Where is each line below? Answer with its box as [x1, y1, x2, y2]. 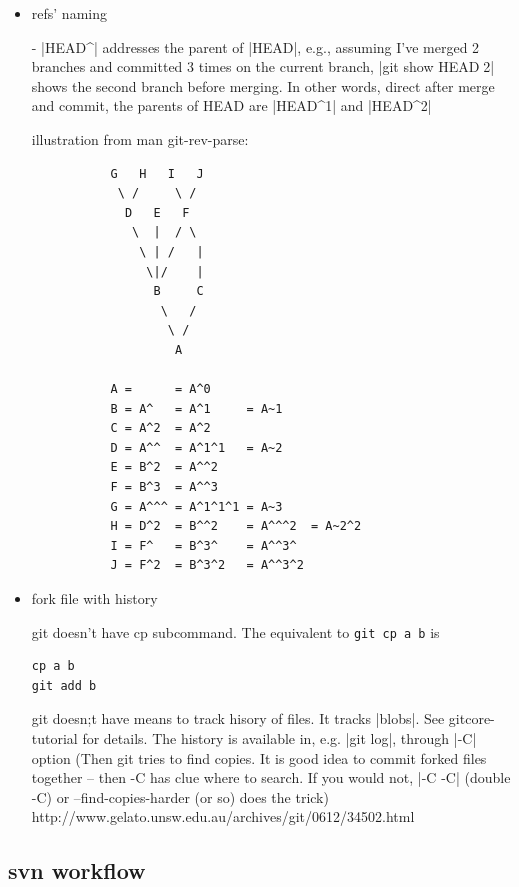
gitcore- [448, 708, 495, 729]
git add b [31, 678, 97, 693]
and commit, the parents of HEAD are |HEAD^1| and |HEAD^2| [31, 95, 432, 116]
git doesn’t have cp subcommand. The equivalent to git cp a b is [31, 621, 440, 642]
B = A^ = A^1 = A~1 [110, 401, 283, 416]
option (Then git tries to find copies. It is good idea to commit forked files [31, 747, 487, 768]
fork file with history [31, 588, 158, 609]
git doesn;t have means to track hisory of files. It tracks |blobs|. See [31, 708, 445, 729]
